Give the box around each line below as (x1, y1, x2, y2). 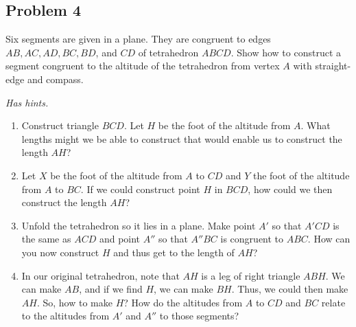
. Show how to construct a (230, 45, 341, 59)
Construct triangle (21, 118, 99, 133)
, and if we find (79, 282, 143, 296)
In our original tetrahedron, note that (21, 268, 180, 282)
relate (321, 295, 346, 309)
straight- (315, 58, 351, 73)
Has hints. (5, 95, 49, 109)
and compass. (27, 71, 84, 86)
